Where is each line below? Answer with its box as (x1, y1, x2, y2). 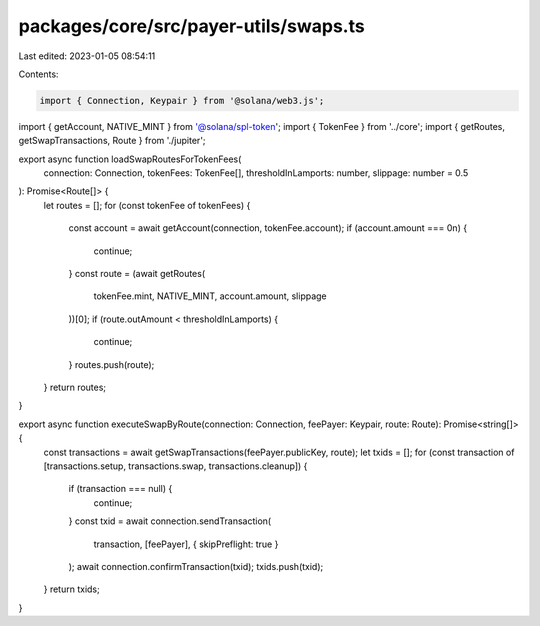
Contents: (18, 68, 59, 80)
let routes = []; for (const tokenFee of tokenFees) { (43, 199, 251, 211)
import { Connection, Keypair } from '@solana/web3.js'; (39, 95, 325, 106)
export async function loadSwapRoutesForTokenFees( (18, 153, 242, 165)
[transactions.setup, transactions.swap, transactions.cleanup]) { (43, 460, 308, 472)
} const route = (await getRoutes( (68, 268, 206, 280)
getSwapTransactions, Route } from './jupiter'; (18, 135, 206, 147)
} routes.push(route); (68, 358, 155, 370)
